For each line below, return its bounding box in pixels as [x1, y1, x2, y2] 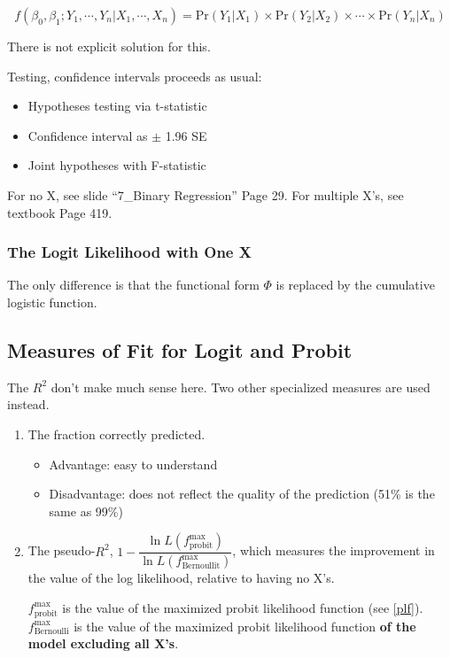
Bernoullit [182, 561, 221, 570]
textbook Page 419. [7, 203, 112, 221]
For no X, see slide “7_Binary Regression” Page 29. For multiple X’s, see [7, 185, 404, 204]
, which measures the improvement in [232, 541, 435, 560]
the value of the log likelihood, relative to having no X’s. [27, 569, 335, 587]
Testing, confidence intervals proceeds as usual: [7, 66, 262, 85]
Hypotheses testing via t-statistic [27, 97, 207, 115]
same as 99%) [49, 501, 123, 520]
